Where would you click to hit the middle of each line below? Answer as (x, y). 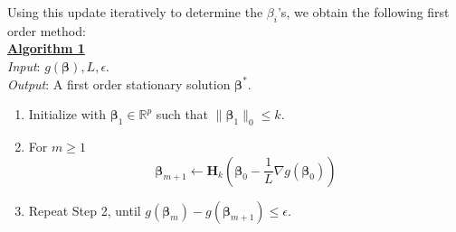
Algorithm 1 (46, 48)
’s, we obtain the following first (363, 12)
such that (182, 114)
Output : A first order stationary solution (119, 84)
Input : (24, 65)
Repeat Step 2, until (85, 210)
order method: (47, 30)
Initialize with (67, 114)
